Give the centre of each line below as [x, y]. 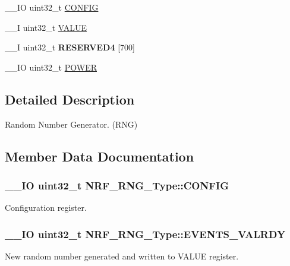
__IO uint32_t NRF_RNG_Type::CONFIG [117, 185]
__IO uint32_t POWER [51, 67]
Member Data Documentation [100, 156]
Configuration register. [46, 208]
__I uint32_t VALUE [46, 27]
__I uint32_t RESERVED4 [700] [70, 47]
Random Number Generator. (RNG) [71, 124]
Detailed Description [70, 99]
